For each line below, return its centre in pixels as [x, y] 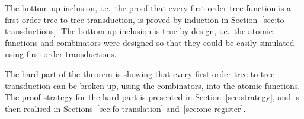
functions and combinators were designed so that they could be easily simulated [150, 42]
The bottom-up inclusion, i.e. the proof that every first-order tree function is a [148, 8]
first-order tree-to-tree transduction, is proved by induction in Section [131, 19]
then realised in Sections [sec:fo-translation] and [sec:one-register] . [125, 108]
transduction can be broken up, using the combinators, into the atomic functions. [153, 85]
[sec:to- [274, 19]
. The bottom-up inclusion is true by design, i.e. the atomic [164, 31]
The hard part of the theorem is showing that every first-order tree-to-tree [140, 73]
